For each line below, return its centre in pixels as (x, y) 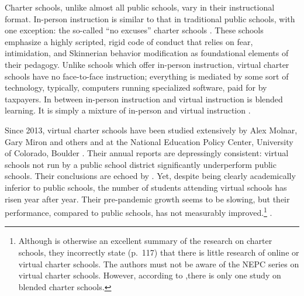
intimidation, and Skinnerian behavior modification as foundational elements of (147, 53)
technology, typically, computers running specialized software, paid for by (136, 87)
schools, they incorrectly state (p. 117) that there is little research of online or (159, 252)
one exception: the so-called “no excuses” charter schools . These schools (134, 30)
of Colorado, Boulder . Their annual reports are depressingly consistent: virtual (147, 153)
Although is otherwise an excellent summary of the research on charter (145, 241)
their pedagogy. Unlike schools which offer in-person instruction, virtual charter (147, 64)
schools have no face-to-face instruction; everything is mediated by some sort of (147, 76)
